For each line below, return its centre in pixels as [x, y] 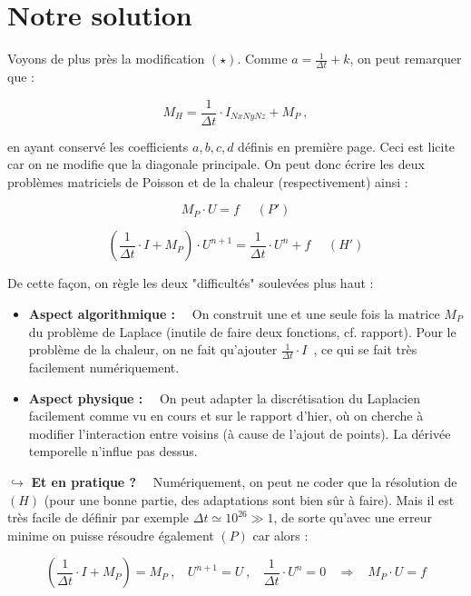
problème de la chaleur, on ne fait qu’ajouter [153, 349]
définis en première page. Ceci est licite [347, 146]
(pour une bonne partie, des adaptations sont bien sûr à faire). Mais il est [249, 499]
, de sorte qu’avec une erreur [353, 517]
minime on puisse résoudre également [111, 535]
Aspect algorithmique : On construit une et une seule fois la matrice [234, 313]
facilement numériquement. [104, 367]
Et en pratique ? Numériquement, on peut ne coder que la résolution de [244, 481]
